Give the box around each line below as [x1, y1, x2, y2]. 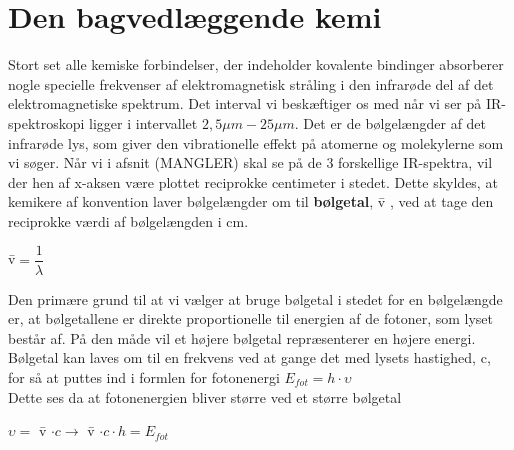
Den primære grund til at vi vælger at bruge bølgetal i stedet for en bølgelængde [8, 288, 503, 309]
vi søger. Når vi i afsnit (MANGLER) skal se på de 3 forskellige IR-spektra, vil [8, 152, 493, 173]
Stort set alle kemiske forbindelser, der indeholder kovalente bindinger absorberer [8, 54, 504, 75]
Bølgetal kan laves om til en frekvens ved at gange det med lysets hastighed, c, [8, 347, 491, 368]
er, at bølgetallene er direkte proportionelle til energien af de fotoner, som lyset [8, 308, 493, 329]
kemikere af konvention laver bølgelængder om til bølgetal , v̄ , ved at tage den [8, 191, 494, 212]
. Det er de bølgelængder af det [294, 112, 487, 133]
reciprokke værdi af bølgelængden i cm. [8, 210, 249, 231]
